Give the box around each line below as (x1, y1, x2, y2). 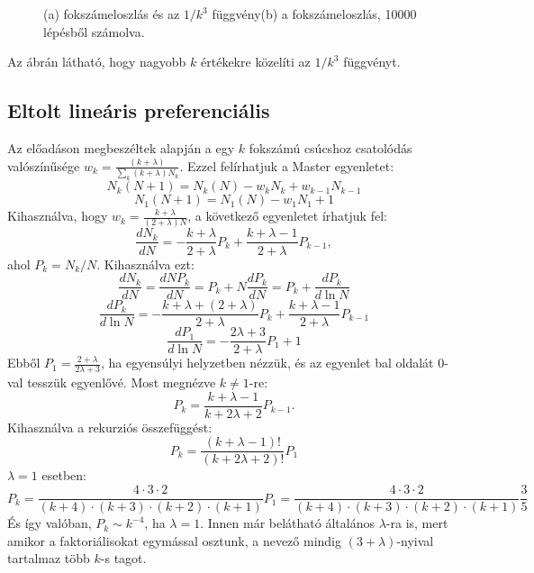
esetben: (41, 466, 86, 485)
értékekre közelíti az (201, 52, 311, 71)
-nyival (396, 531, 434, 550)
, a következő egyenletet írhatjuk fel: (187, 206, 387, 225)
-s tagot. (100, 549, 147, 568)
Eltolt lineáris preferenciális (7, 96, 270, 124)
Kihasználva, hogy (7, 206, 108, 225)
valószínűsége (7, 156, 80, 175)
